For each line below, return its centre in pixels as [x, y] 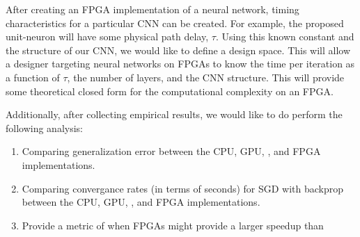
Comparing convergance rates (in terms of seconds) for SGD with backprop [183, 188]
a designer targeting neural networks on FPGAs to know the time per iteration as [180, 64]
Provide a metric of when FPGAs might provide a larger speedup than [173, 225]
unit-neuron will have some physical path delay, [107, 36]
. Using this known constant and [285, 36]
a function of [33, 77]
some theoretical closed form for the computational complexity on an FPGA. [170, 91]
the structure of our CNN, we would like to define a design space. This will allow [178, 50]
